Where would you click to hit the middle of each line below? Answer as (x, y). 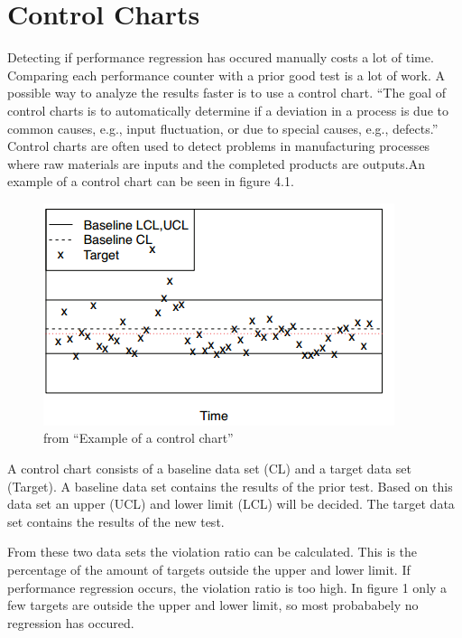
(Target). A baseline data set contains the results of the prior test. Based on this (230, 486)
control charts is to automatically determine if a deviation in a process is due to (228, 110)
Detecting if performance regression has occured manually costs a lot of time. (221, 57)
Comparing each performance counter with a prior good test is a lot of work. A (226, 75)
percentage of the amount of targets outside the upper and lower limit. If (209, 570)
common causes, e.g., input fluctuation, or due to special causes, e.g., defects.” (223, 128)
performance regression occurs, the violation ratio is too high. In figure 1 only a (227, 587)
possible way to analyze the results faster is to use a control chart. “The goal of (226, 93)
